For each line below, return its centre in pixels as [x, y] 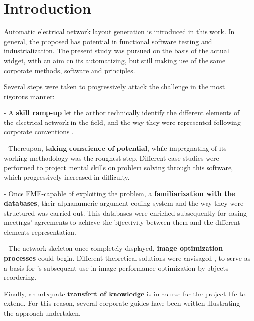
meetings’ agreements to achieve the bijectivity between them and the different [122, 222]
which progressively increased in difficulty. [67, 177]
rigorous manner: [29, 96]
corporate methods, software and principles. [69, 70]
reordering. [20, 277]
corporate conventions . [39, 132]
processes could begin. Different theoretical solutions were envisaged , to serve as [127, 258]
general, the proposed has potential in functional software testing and [108, 41]
